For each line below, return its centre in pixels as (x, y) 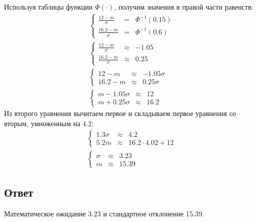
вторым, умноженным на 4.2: (49, 123)
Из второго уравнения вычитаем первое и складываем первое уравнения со (120, 113)
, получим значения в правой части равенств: (184, 7)
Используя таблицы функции (48, 7)
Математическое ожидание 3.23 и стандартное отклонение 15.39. (104, 213)
